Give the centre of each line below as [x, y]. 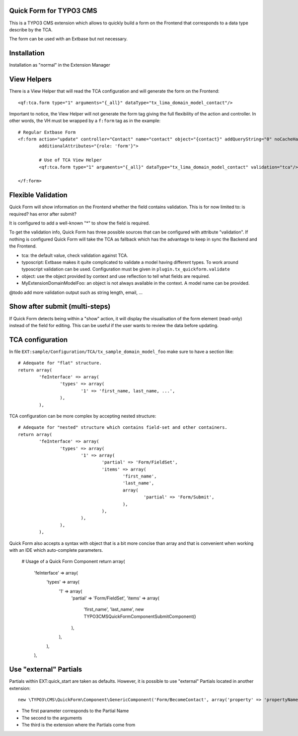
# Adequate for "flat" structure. [60, 363]
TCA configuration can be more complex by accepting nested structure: [83, 416]
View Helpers [31, 79]
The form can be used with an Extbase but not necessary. [68, 39]
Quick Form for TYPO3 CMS [53, 11]
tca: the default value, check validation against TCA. [75, 255]
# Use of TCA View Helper [70, 160]
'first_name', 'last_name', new [114, 610]
